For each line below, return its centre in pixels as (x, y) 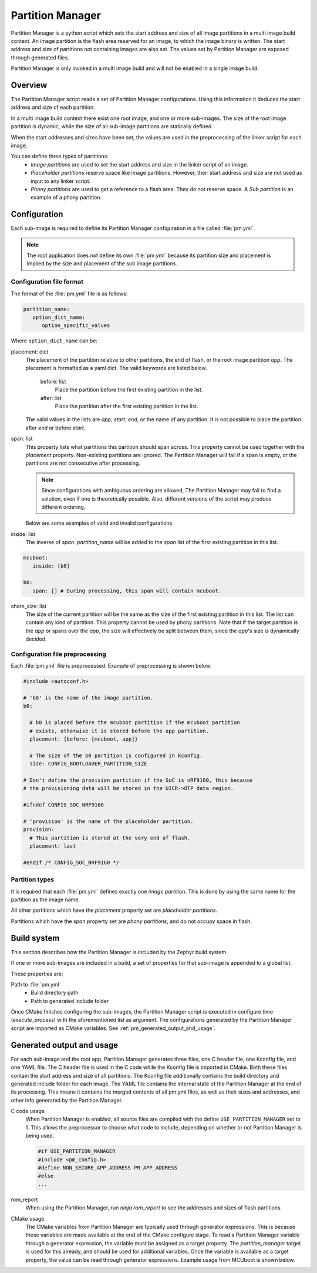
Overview (29, 85)
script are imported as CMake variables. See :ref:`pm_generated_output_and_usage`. (113, 1028)
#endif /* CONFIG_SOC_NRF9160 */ (71, 862)
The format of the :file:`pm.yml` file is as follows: (69, 294)
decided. (36, 639)
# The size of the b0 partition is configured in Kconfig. (116, 755)
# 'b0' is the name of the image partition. (88, 698)
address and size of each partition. (53, 107)
